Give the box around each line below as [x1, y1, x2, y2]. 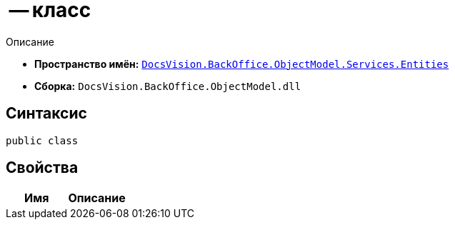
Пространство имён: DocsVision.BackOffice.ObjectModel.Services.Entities [34, 57, 449, 70]
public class [6, 134, 79, 146]
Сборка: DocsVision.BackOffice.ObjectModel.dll [34, 79, 301, 92]
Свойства [6, 159, 79, 177]
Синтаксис [6, 104, 87, 123]
